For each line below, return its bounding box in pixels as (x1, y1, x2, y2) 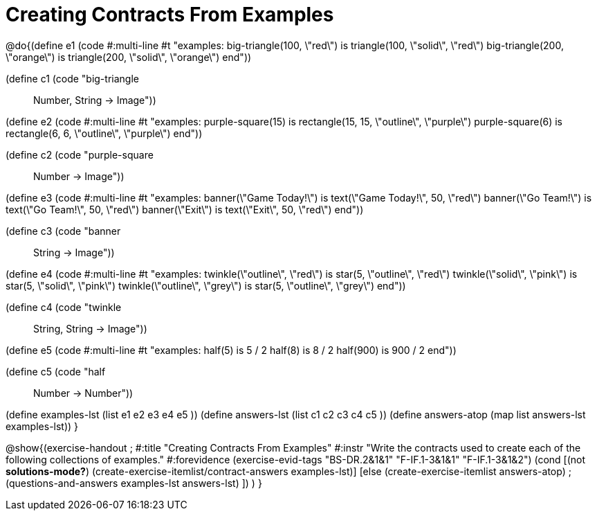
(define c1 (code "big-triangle (6, 72, 139, 84)
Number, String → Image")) (33, 94, 156, 106)
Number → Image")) (33, 170, 125, 182)
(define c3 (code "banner (6, 224, 121, 237)
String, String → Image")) (33, 322, 147, 335)
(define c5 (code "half (6, 365, 106, 377)
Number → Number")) (33, 386, 134, 399)
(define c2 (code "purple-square (6, 148, 154, 161)
